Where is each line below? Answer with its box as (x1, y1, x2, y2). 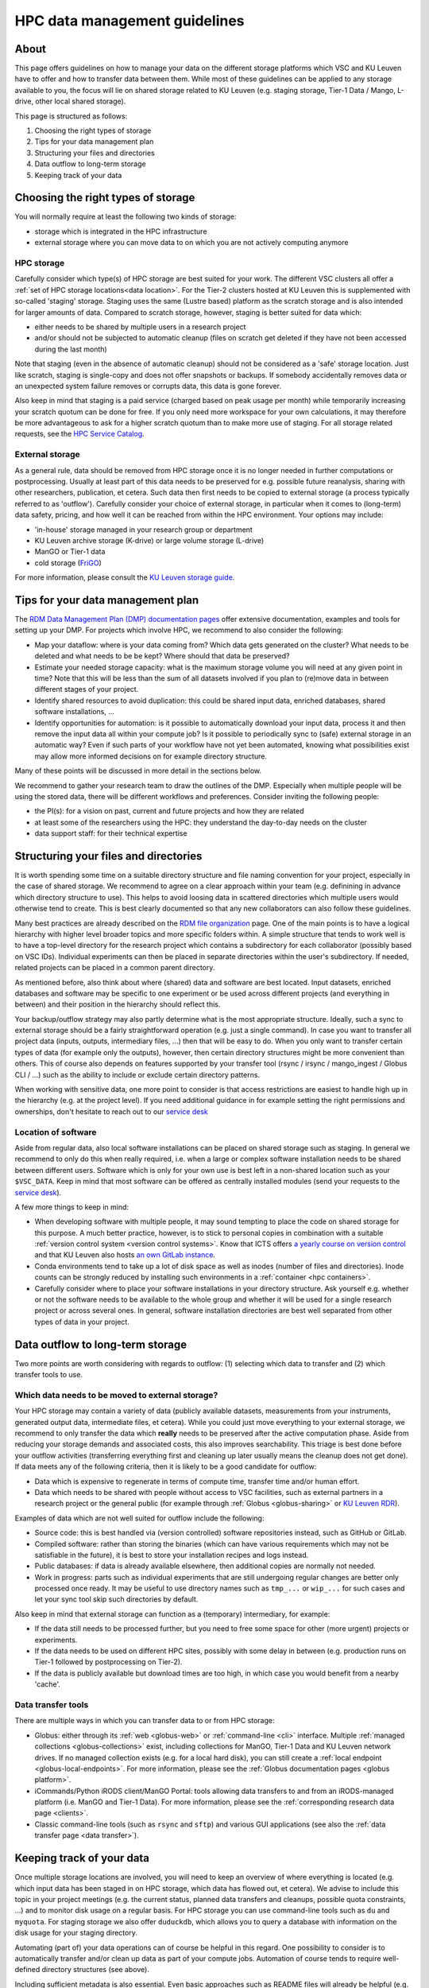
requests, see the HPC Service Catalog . (14, 429, 145, 439)
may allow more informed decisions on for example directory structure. (34, 751, 268, 761)
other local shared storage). (35, 96, 126, 107)
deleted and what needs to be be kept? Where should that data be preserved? (34, 651, 290, 661)
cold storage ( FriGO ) (34, 557, 102, 568)
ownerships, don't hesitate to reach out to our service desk (14, 1106, 208, 1116)
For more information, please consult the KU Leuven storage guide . (14, 573, 235, 582)
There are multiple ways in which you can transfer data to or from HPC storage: (14, 1716, 275, 1726)
